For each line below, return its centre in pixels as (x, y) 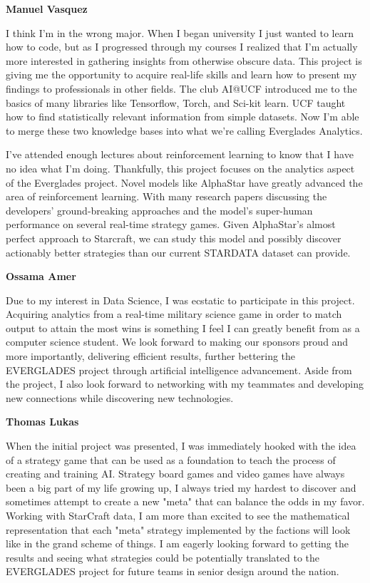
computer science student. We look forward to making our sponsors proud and (177, 342)
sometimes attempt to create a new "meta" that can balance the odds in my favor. (185, 501)
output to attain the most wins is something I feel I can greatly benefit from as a (183, 327)
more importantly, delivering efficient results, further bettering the (151, 356)
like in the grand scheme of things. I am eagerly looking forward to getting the (177, 543)
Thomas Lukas (42, 422)
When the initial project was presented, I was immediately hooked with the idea (181, 446)
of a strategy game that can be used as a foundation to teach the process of (171, 459)
